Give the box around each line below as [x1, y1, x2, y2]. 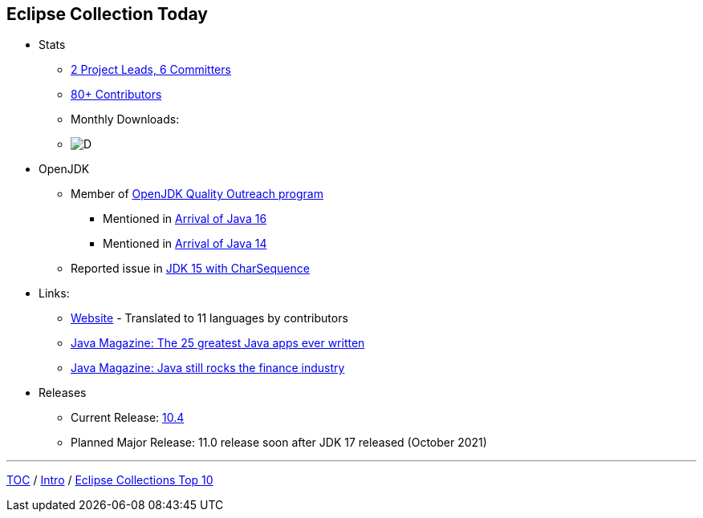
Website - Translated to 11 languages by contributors [71, 311, 348, 326]
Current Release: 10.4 [71, 411, 185, 425]
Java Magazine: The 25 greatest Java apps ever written [71, 336, 365, 350]
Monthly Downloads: [71, 112, 180, 127]
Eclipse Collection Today [6, 4, 208, 24]
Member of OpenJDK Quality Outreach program [71, 187, 323, 201]
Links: [39, 286, 70, 301]
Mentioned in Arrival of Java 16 [103, 212, 267, 226]
